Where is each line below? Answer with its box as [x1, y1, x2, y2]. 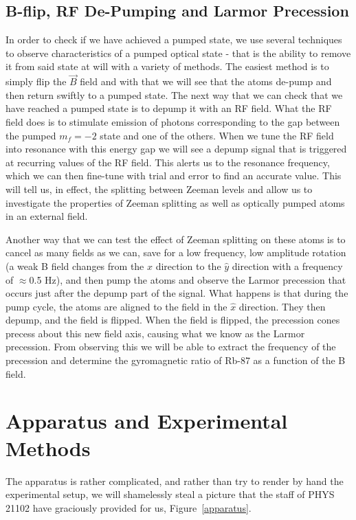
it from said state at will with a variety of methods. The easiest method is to [5, 59, 329, 74]
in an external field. [5, 209, 88, 223]
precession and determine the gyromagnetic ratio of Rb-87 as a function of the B [5, 353, 346, 368]
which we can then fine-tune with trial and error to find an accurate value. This [5, 168, 342, 183]
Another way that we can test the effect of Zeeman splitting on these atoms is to [5, 231, 346, 246]
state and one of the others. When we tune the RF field [100, 128, 334, 142]
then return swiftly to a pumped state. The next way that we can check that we [5, 87, 343, 102]
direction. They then [238, 299, 326, 313]
